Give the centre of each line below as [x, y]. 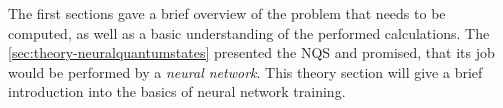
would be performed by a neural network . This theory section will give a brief [245, 71]
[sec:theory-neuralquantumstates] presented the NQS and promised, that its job [251, 52]
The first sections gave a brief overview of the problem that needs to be [227, 13]
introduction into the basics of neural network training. [177, 91]
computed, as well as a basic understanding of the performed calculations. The [249, 32]
